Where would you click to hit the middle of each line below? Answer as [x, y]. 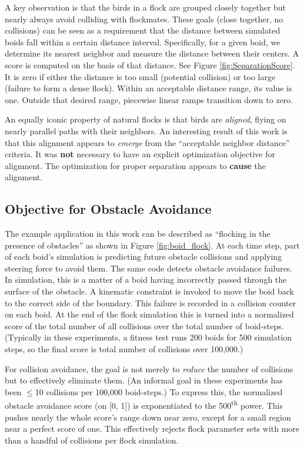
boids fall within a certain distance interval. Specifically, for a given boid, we [143, 42]
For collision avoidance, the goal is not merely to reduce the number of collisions [149, 368]
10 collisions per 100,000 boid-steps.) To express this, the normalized [159, 391]
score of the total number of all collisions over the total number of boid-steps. [144, 325]
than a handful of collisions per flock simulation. [92, 440]
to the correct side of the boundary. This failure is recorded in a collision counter [151, 302]
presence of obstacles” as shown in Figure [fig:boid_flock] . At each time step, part [152, 245]
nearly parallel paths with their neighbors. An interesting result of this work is [146, 130]
